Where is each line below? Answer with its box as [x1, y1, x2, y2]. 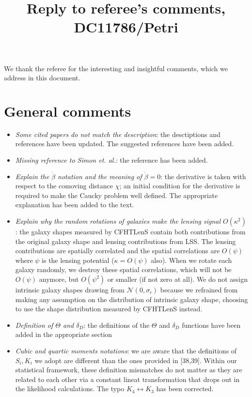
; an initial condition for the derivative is [119, 181, 240, 191]
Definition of [15, 320, 53, 330]
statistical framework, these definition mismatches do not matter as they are [15, 365, 242, 375]
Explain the [15, 171, 49, 181]
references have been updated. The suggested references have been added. [15, 138, 234, 149]
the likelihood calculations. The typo [15, 383, 125, 394]
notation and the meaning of [58, 171, 142, 181]
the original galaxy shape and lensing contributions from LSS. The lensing [15, 236, 236, 246]
